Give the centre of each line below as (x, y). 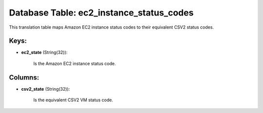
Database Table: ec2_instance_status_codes (101, 13)
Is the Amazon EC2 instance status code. (75, 64)
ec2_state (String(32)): (44, 52)
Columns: (24, 77)
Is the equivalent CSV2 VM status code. (73, 100)
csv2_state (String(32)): (46, 89)
